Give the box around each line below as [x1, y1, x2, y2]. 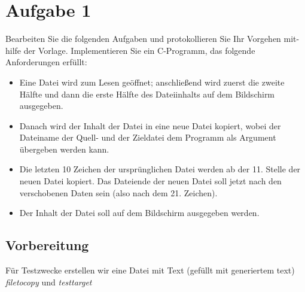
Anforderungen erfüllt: [5, 56, 87, 68]
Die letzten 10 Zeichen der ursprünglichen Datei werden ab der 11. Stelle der [19, 163, 301, 175]
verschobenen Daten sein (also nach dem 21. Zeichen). [19, 186, 218, 199]
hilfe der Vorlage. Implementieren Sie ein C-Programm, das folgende [5, 44, 255, 56]
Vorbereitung [5, 236, 89, 254]
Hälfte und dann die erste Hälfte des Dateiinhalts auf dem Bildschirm [19, 87, 275, 100]
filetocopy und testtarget [5, 275, 92, 288]
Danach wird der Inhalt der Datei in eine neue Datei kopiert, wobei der [19, 119, 281, 132]
